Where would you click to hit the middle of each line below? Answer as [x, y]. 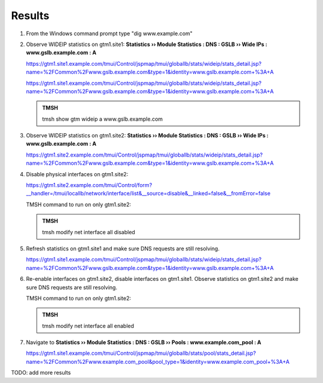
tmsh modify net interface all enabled [88, 326]
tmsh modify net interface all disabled [89, 232]
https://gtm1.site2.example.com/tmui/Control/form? [89, 185]
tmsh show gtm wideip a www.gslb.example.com [103, 119]
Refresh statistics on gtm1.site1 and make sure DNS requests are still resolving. [123, 249]
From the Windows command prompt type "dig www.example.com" [109, 33]
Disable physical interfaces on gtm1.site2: [77, 174]
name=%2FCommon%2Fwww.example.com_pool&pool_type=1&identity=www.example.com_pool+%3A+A [158, 361]
